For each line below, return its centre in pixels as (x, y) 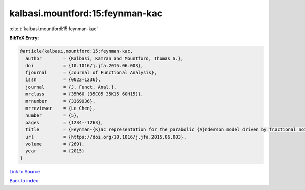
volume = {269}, (55, 144)
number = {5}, (53, 115)
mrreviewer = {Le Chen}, (60, 108)
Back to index (24, 181)
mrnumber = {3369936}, (60, 101)
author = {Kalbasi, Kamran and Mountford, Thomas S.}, (105, 58)
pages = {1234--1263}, (65, 123)
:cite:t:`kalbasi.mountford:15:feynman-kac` (54, 29)
